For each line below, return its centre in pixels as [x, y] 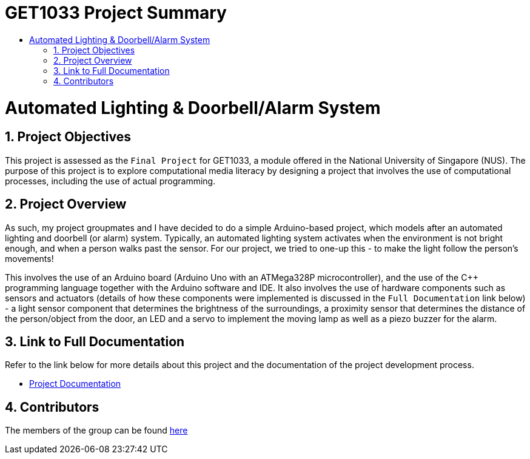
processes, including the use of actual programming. [110, 181]
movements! [29, 258]
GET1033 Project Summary [116, 13]
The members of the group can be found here [96, 431]
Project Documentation [75, 384]
